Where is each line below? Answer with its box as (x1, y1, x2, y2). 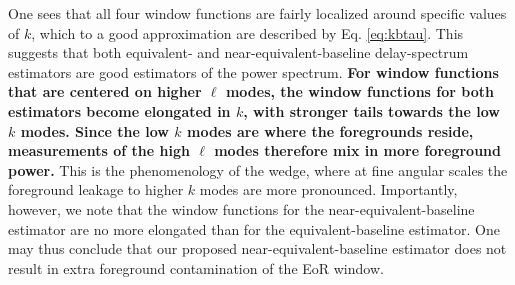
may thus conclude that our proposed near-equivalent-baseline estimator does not (8, 238, 507, 259)
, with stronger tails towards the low (243, 100, 500, 121)
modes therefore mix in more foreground (214, 140, 501, 161)
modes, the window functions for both (225, 81, 494, 102)
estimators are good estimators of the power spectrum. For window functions (8, 61, 499, 82)
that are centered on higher (8, 81, 202, 102)
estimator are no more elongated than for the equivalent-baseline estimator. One (8, 218, 500, 239)
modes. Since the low (20, 120, 169, 141)
